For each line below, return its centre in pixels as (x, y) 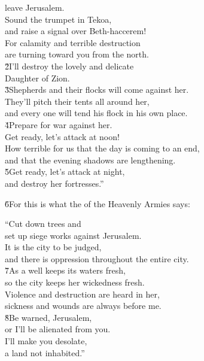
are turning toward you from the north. (77, 54)
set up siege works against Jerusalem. (73, 235)
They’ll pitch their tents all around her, (77, 101)
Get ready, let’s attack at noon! (62, 136)
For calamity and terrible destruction (73, 42)
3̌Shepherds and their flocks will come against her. (97, 90)
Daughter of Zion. (37, 78)
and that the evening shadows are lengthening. (90, 160)
